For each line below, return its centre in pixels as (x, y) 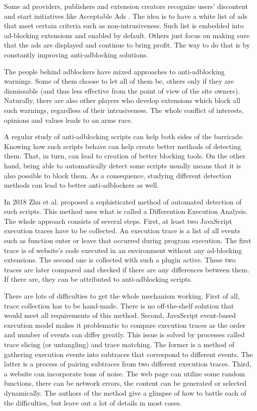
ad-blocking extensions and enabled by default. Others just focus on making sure (127, 35)
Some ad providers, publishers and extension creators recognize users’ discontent (126, 6)
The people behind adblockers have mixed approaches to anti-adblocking (114, 71)
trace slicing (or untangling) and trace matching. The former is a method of (119, 344)
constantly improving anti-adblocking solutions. (76, 54)
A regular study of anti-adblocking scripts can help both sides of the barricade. (124, 136)
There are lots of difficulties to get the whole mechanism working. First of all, (122, 296)
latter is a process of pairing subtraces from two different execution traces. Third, (128, 364)
